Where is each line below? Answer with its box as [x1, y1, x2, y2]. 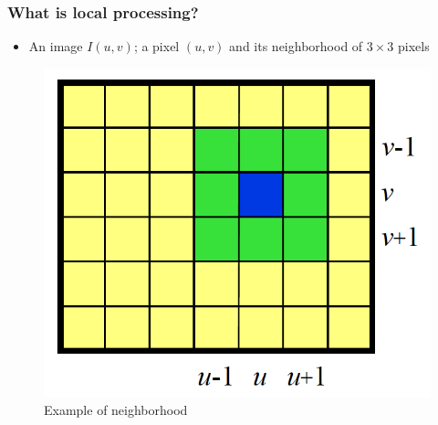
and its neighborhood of [229, 37, 363, 56]
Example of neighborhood [44, 400, 188, 420]
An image [28, 37, 83, 56]
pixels [398, 37, 430, 56]
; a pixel [133, 37, 180, 56]
